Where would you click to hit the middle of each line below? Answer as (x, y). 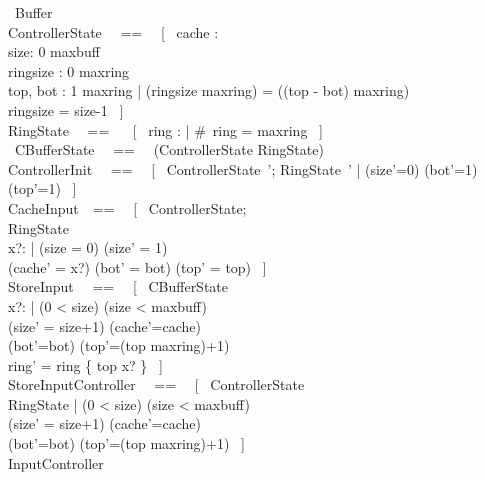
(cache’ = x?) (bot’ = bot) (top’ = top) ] (137, 266)
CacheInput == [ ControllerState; (127, 207)
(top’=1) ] (42, 188)
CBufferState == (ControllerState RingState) (169, 149)
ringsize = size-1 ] (66, 109)
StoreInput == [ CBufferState (118, 286)
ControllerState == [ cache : (113, 31)
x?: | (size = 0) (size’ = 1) (88, 247)
